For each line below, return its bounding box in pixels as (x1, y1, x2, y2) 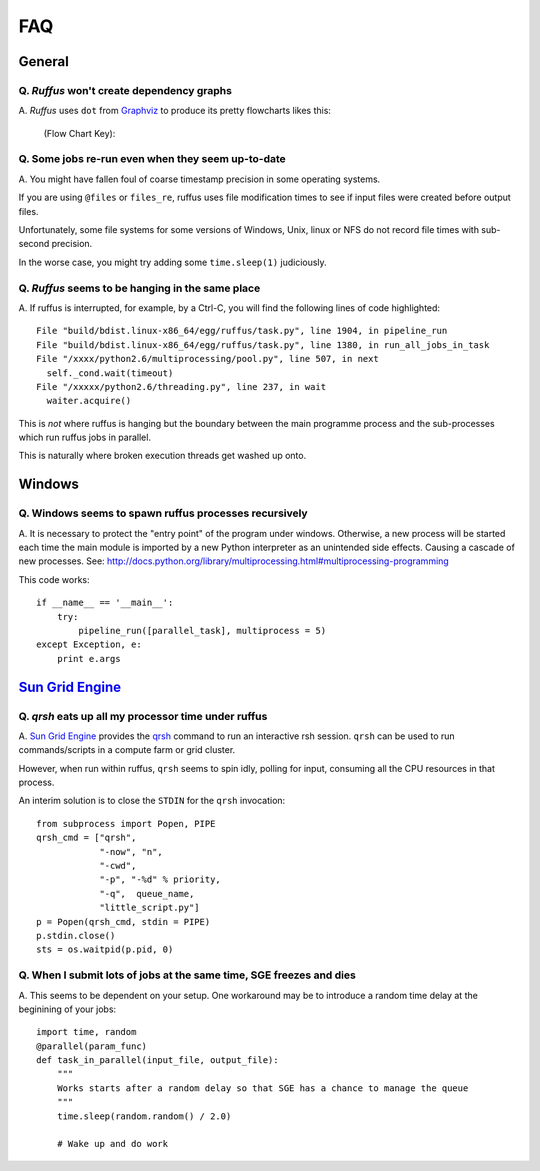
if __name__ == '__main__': (36, 597, 174, 609)
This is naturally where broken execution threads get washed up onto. (18, 450, 307, 462)
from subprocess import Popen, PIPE (36, 818, 216, 829)
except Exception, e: (36, 639, 142, 650)
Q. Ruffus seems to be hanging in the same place (18, 281, 261, 295)
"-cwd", (99, 860, 137, 872)
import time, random (36, 1026, 137, 1038)
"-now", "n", (99, 846, 164, 857)
